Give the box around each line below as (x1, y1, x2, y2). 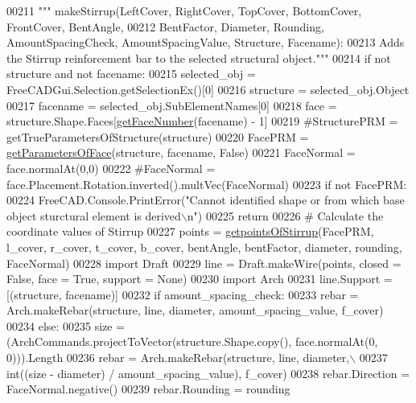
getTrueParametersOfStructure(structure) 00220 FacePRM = (6, 128, 309, 145)
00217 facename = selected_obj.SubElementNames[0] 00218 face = (6, 97, 337, 113)
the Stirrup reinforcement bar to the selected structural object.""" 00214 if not (6, 49, 391, 66)
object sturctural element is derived (6, 207, 181, 224)
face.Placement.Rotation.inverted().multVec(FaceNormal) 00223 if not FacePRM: (6, 175, 407, 192)
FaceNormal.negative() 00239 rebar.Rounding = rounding (6, 380, 290, 397)
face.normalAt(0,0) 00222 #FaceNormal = (6, 159, 216, 176)
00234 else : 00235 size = (6, 317, 126, 334)
